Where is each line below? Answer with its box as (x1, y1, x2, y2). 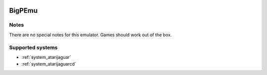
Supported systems (9, 44, 58, 51)
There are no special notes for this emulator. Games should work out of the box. (9, 32, 172, 38)
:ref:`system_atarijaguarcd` (21, 61, 77, 67)
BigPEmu (9, 6, 38, 15)
